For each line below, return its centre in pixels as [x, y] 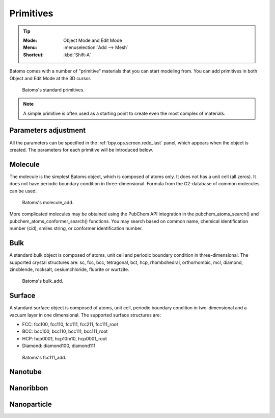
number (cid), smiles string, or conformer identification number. [76, 228]
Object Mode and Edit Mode [93, 40]
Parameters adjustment [48, 130]
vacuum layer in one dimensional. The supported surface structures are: [85, 315]
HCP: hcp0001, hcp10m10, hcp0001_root [64, 338]
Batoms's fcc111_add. [44, 357]
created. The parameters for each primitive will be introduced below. [81, 150]
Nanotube [25, 372]
